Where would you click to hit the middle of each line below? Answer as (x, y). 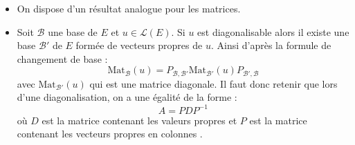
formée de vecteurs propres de (139, 45)
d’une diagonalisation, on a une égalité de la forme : (127, 97)
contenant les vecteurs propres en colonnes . (110, 134)
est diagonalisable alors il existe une (273, 31)
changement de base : (62, 58)
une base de (73, 31)
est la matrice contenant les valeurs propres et (139, 120)
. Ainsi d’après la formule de (271, 45)
